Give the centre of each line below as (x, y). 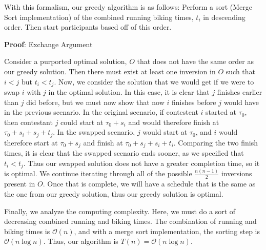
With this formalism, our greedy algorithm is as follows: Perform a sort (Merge (128, 7)
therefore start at (31, 142)
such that (241, 71)
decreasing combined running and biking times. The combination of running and (130, 221)
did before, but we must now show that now (95, 102)
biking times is (27, 231)
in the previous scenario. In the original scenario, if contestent (101, 112)
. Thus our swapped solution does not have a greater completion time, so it (141, 163)
